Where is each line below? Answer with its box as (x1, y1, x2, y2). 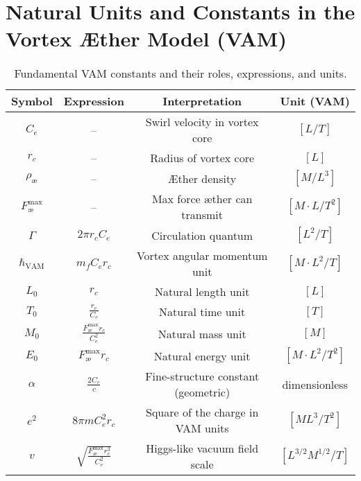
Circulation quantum (151, 227, 253, 243)
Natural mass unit (158, 325, 246, 342)
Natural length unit (154, 283, 250, 300)
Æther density (168, 170, 237, 186)
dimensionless (282, 376, 348, 392)
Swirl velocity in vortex (145, 114, 259, 130)
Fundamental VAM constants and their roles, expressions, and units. (14, 65, 347, 82)
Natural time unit (159, 304, 246, 320)
